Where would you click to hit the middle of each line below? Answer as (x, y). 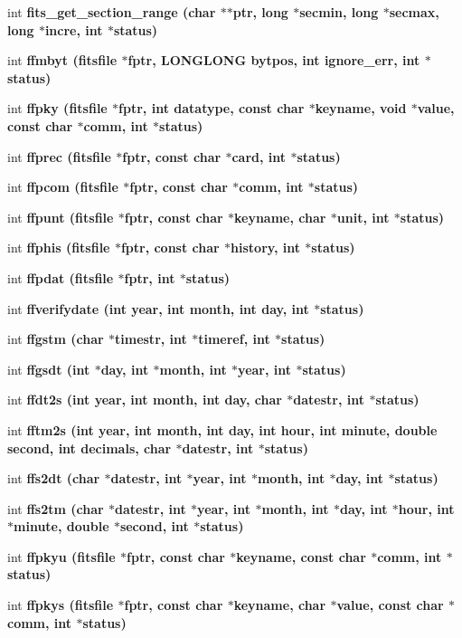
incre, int (74, 29)
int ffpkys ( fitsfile (61, 605)
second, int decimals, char (90, 448)
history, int (265, 248)
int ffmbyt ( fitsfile (62, 60)
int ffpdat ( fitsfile (61, 277)
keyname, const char (301, 556)
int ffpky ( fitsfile (57, 108)
